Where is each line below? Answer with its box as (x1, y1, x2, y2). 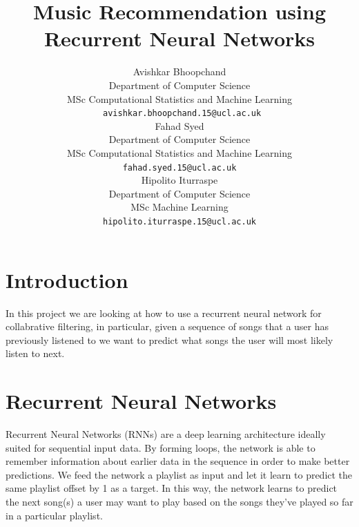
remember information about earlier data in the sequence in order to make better (6, 454, 350, 468)
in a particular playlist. (6, 508, 103, 522)
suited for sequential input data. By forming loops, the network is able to (6, 440, 316, 454)
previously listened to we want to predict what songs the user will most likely (6, 332, 333, 347)
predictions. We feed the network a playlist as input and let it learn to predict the (6, 467, 353, 481)
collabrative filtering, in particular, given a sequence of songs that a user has (6, 319, 329, 334)
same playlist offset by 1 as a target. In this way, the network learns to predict (6, 481, 338, 495)
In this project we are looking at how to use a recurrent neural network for (6, 305, 322, 320)
